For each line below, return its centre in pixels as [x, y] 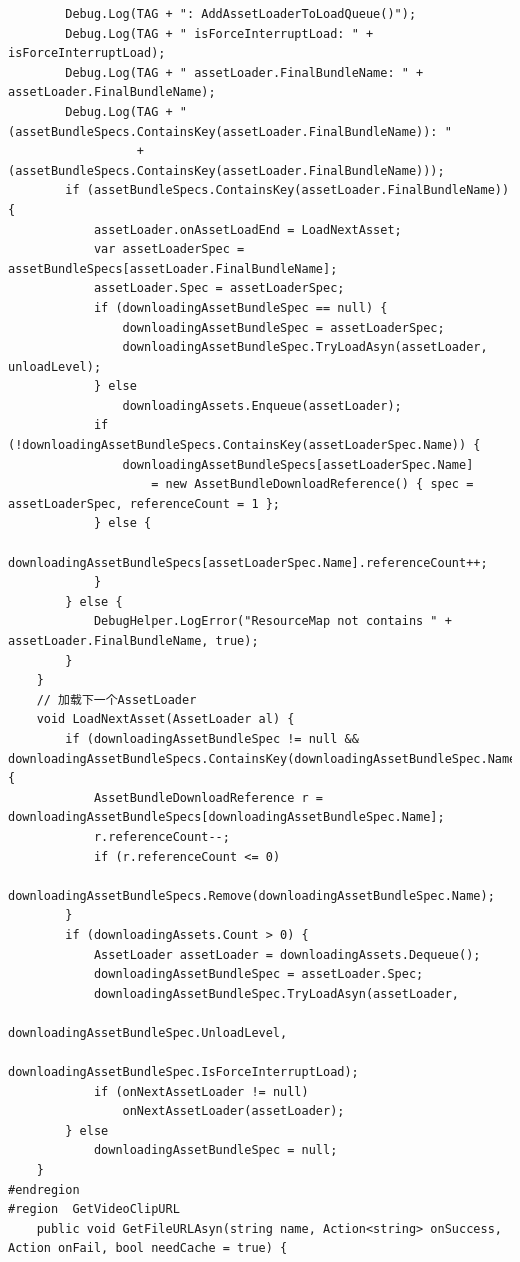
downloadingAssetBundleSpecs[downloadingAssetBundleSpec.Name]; [226, 817]
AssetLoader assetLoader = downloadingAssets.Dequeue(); [287, 954]
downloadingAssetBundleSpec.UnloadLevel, [148, 1032]
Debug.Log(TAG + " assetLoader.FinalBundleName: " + [244, 72]
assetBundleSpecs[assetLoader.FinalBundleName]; [173, 268]
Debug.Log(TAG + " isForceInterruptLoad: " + [219, 33]
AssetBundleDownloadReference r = [208, 797]
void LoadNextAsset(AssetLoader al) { [165, 719]
